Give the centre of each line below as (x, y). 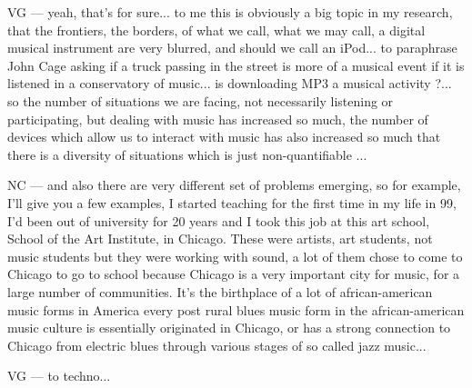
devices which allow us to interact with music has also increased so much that (224, 137)
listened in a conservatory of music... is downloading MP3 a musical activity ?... (230, 83)
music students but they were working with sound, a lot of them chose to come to (235, 256)
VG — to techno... (59, 376)
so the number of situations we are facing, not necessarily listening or (201, 100)
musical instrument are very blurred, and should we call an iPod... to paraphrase (232, 48)
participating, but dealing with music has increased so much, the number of (218, 119)
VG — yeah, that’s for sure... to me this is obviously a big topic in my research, (230, 12)
